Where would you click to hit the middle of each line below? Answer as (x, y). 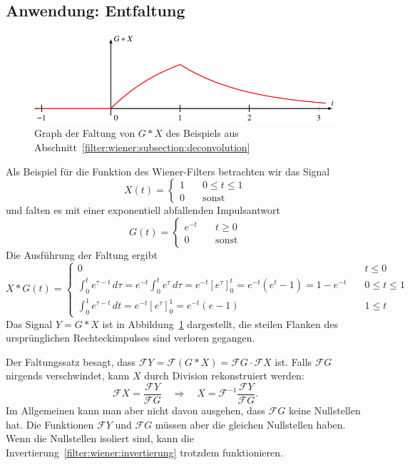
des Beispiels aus (202, 133)
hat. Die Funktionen (50, 424)
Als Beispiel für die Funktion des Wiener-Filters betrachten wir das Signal (168, 171)
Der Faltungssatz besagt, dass (71, 361)
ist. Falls (293, 361)
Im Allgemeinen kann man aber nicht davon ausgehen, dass (135, 410)
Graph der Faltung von (85, 133)
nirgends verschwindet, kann (68, 375)
